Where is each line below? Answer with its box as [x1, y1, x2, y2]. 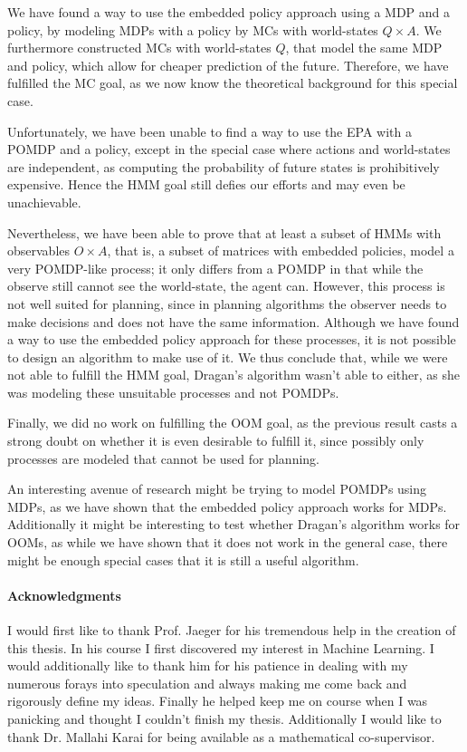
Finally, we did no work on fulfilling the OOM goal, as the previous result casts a [7, 413, 458, 432]
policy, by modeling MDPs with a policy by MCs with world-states [7, 20, 378, 39]
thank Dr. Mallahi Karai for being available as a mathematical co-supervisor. [7, 727, 435, 746]
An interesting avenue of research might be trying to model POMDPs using [7, 479, 427, 498]
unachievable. [7, 192, 81, 211]
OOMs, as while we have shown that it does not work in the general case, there [7, 533, 448, 552]
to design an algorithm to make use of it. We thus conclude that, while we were [7, 347, 448, 366]
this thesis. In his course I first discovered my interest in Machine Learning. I [7, 638, 434, 657]
